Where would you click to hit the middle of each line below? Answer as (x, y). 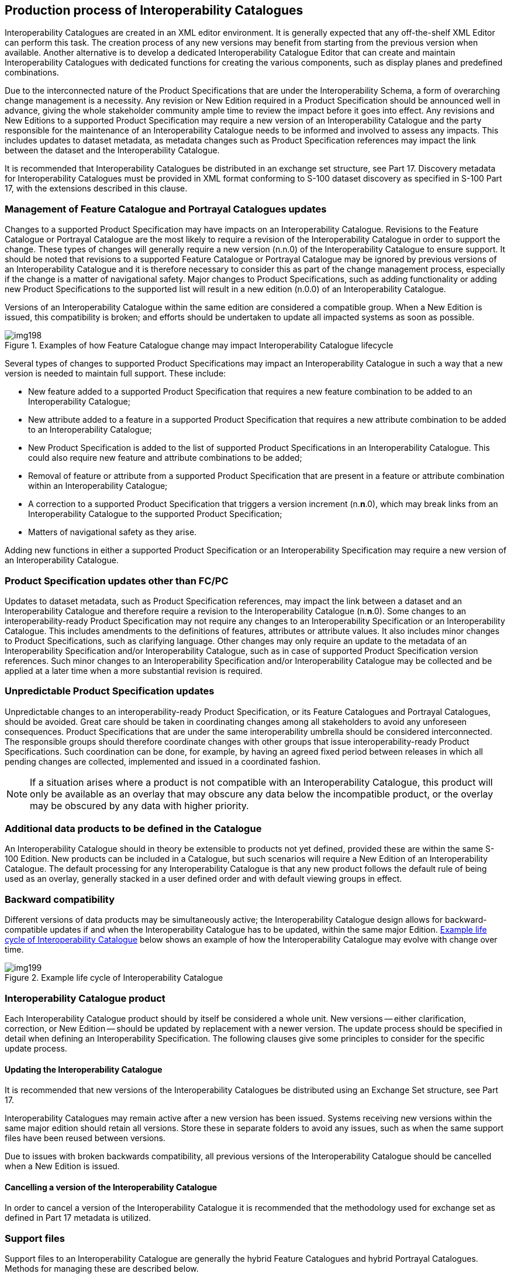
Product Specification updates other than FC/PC (117, 581)
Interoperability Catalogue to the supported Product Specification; (155, 514)
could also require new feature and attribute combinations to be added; (165, 458)
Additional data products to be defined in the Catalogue (133, 829)
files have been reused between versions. (85, 1138)
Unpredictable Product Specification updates (110, 691)
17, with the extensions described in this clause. (96, 189)
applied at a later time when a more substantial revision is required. (134, 670)
